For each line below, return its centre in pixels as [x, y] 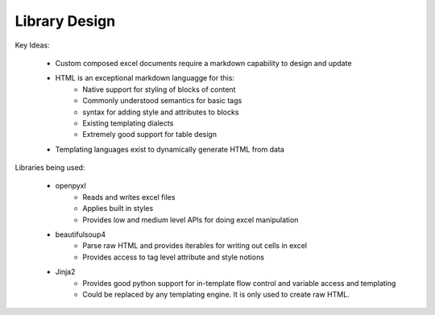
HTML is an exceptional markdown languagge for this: [145, 78]
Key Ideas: [32, 45]
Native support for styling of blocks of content [159, 89]
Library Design [65, 21]
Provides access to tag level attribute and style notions [174, 257]
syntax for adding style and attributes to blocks [161, 112]
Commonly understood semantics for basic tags [162, 101]
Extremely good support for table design [150, 135]
